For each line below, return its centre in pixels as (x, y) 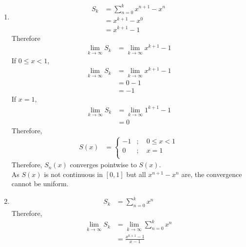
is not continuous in (73, 174)
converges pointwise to (103, 165)
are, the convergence (212, 174)
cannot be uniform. (40, 184)
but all (136, 174)
